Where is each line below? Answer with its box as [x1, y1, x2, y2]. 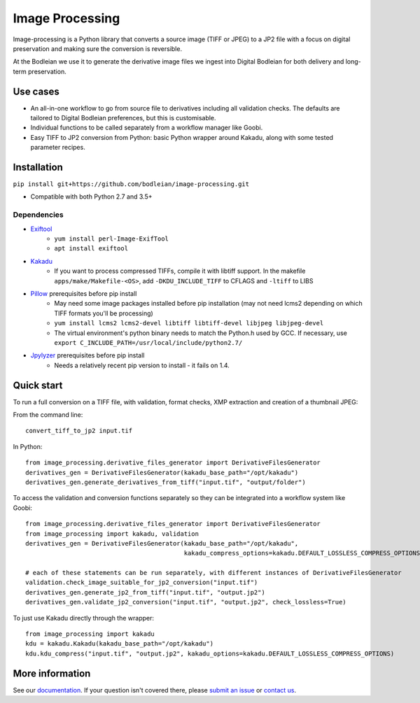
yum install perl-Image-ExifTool [54, 235, 169, 243]
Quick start [13, 379, 63, 391]
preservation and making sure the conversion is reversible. [13, 44, 182, 52]
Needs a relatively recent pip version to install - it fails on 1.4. [54, 361, 230, 369]
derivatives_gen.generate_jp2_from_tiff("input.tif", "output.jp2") [25, 588, 265, 596]
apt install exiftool [54, 245, 129, 253]
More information [13, 667, 91, 679]
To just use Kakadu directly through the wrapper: [13, 613, 154, 622]
